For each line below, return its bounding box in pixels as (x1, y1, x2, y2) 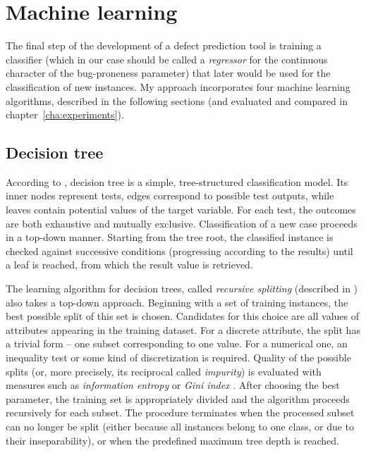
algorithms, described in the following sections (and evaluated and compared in (6, 93, 348, 108)
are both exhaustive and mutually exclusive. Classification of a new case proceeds (6, 216, 358, 230)
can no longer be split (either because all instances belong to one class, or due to (6, 418, 355, 433)
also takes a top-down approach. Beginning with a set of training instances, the (6, 294, 348, 309)
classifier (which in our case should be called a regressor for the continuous (6, 51, 328, 66)
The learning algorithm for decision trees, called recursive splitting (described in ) (6, 281, 358, 296)
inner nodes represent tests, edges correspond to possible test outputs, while (6, 188, 334, 203)
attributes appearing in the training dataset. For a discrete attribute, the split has (6, 322, 360, 337)
